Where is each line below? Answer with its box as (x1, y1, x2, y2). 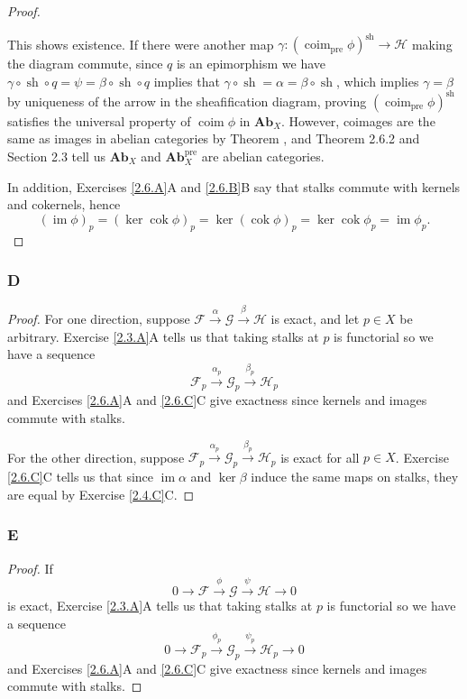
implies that (153, 71, 220, 90)
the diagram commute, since (7, 54, 163, 73)
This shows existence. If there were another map (7, 34, 274, 53)
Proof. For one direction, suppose (7, 309, 190, 328)
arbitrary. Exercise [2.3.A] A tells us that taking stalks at (7, 327, 319, 345)
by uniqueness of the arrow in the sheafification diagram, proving (7, 91, 367, 110)
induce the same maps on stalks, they (251, 467, 459, 486)
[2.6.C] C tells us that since (7, 467, 154, 486)
